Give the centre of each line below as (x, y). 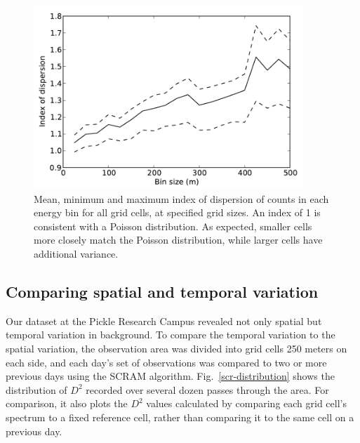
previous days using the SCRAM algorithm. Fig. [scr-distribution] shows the (170, 376)
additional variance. (76, 254)
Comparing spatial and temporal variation (162, 292)
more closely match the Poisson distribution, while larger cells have (178, 240)
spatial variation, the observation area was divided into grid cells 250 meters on (176, 349)
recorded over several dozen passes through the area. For (207, 389)
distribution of (36, 389)
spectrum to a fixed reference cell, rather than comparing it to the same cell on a (180, 417)
